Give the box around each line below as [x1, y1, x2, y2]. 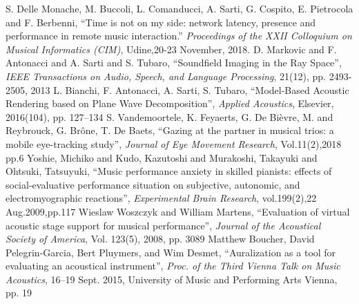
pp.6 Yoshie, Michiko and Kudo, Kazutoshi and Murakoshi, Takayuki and [6, 150, 318, 164]
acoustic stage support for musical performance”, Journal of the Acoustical [6, 218, 321, 232]
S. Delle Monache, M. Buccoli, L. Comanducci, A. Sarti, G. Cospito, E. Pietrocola [6, 1, 353, 15]
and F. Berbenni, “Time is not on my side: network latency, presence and [6, 15, 316, 29]
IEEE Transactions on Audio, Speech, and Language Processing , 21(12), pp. [6, 68, 326, 83]
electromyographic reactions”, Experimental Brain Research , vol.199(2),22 [6, 191, 317, 205]
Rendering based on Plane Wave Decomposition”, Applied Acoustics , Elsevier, [6, 96, 334, 111]
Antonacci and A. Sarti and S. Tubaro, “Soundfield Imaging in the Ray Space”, [6, 55, 342, 70]
